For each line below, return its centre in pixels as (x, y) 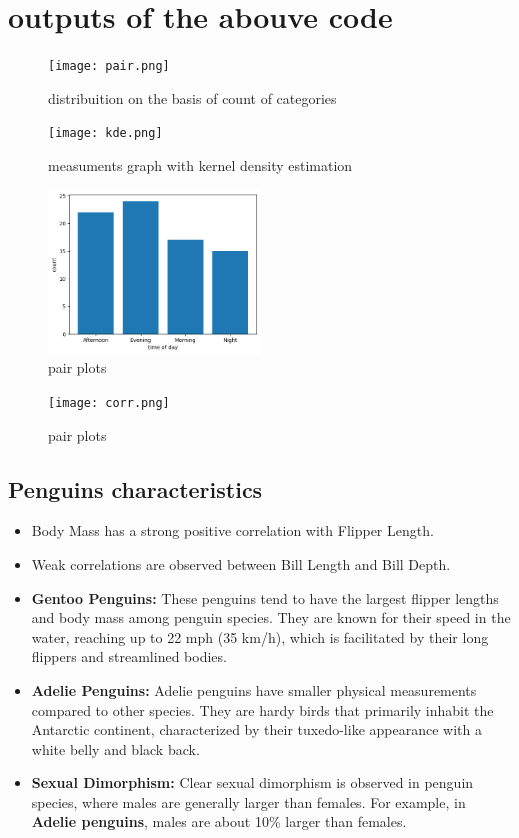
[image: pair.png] (109, 66)
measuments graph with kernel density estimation (200, 165)
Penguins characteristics (135, 488)
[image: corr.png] (109, 402)
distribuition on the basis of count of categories (192, 97)
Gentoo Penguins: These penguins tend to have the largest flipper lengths (265, 597)
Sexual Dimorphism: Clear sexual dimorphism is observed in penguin (252, 782)
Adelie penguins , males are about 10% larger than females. (219, 821)
